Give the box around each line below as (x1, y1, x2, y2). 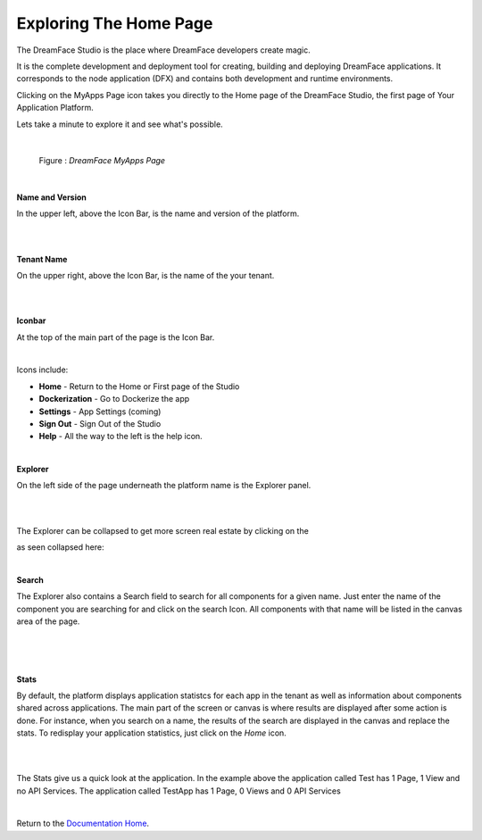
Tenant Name (16, 254, 68, 264)
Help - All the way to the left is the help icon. (38, 431, 203, 442)
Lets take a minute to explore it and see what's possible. (16, 119, 223, 129)
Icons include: (16, 364, 69, 375)
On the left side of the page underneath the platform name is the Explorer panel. (16, 480, 312, 491)
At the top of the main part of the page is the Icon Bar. (16, 331, 215, 343)
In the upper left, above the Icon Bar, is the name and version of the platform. (16, 208, 300, 219)
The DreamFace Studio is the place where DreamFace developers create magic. (16, 45, 312, 55)
